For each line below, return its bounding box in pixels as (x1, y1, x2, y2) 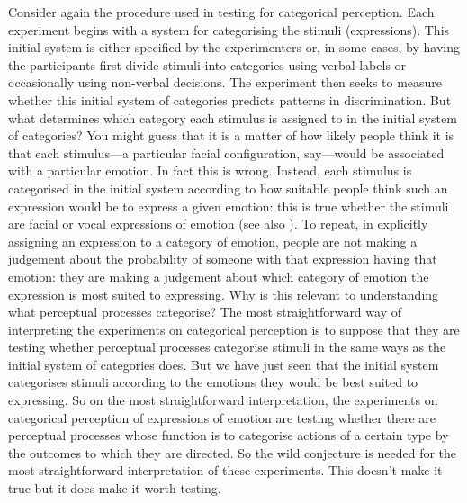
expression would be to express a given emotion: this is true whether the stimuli (8, 196, 449, 215)
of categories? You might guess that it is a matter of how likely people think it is (8, 126, 454, 145)
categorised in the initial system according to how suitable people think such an (8, 178, 448, 197)
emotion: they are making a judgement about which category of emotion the (8, 266, 429, 285)
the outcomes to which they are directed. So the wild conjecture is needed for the (8, 443, 457, 462)
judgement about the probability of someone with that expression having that (8, 249, 437, 268)
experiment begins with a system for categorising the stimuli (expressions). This (8, 20, 450, 39)
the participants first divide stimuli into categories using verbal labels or (8, 55, 407, 74)
